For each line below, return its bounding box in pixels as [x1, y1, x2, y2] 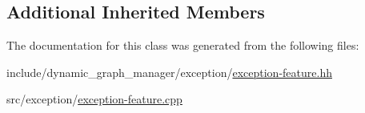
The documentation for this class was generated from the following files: [6, 37, 359, 54]
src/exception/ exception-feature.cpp [6, 91, 182, 107]
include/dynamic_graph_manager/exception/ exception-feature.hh [6, 63, 332, 80]
